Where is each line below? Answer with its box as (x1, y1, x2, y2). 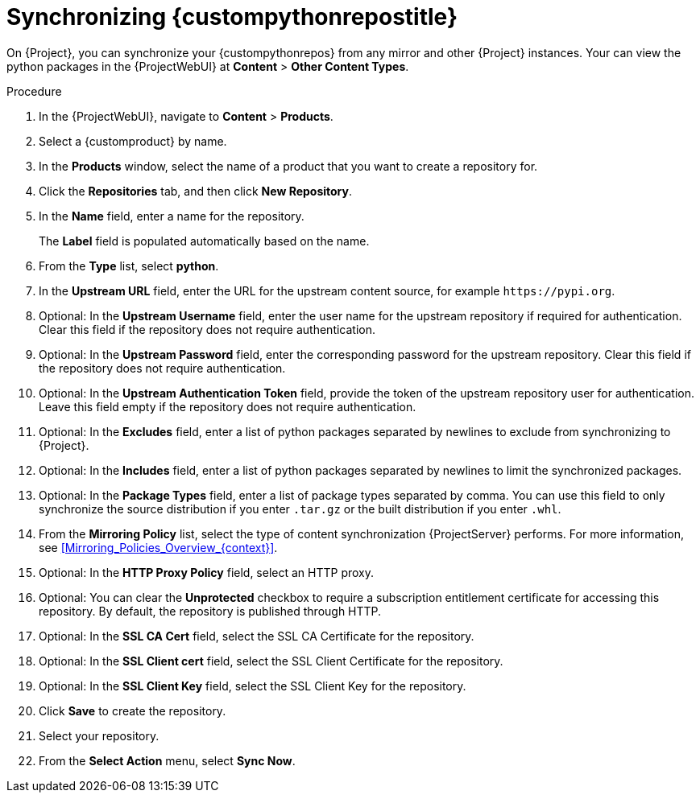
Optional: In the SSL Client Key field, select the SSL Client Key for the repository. (39, 678, 466, 693)
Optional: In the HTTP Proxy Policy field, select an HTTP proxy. (39, 565, 375, 579)
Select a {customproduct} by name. (39, 134, 227, 148)
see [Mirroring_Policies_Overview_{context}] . (39, 540, 278, 554)
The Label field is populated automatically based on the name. (39, 233, 370, 248)
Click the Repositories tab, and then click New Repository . (39, 183, 353, 198)
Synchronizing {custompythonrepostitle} (6, 3, 458, 31)
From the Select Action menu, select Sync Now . (39, 753, 296, 768)
